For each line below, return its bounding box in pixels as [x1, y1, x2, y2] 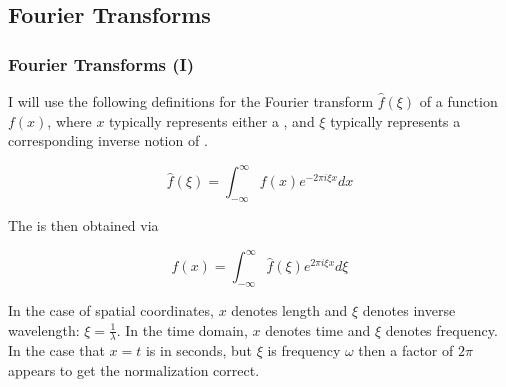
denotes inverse [362, 299, 456, 320]
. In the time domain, [116, 319, 248, 340]
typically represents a [330, 110, 461, 131]
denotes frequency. [385, 319, 498, 340]
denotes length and [231, 299, 348, 320]
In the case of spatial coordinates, [8, 299, 214, 320]
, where [47, 110, 92, 131]
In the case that [8, 340, 105, 361]
